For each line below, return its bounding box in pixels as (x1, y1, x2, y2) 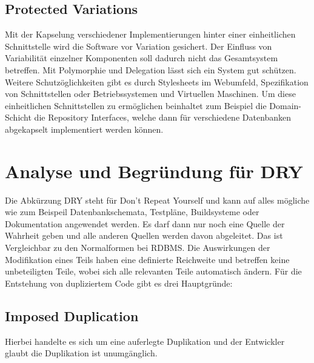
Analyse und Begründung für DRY (5, 158, 303, 183)
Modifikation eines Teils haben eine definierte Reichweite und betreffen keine (5, 253, 290, 265)
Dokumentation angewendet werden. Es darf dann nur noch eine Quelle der (5, 217, 285, 230)
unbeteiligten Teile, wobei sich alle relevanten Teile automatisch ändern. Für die (5, 265, 302, 278)
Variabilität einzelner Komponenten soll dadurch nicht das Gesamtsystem (5, 52, 278, 64)
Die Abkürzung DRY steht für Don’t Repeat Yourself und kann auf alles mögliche (5, 193, 310, 206)
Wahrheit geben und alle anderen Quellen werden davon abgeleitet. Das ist (5, 229, 283, 242)
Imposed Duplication (5, 306, 139, 325)
